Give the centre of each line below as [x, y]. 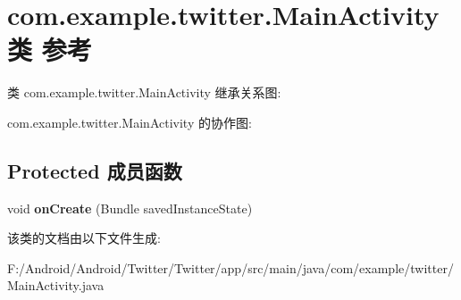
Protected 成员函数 [95, 170]
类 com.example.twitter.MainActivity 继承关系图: [144, 92]
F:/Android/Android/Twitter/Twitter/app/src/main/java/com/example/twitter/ [230, 267]
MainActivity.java [56, 285]
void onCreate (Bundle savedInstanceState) [130, 208]
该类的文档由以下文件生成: [84, 238]
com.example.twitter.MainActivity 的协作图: [130, 122]
